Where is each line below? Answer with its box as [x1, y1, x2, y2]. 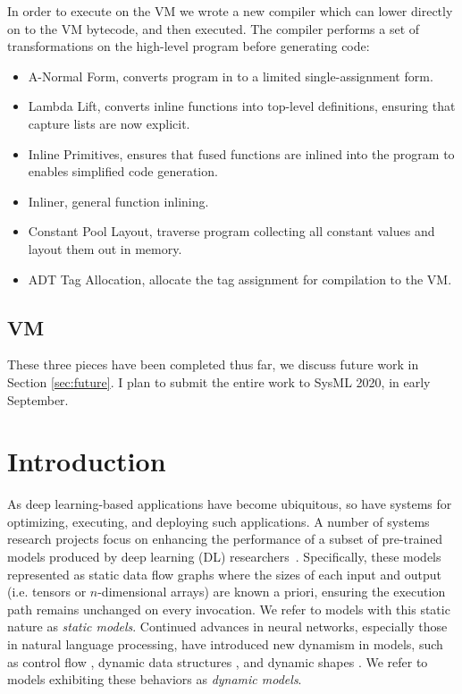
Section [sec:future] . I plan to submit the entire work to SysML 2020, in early [7, 372, 431, 391]
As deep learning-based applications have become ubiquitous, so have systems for [7, 495, 452, 513]
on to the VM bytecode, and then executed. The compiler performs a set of [7, 19, 420, 38]
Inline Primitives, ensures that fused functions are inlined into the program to [28, 144, 455, 163]
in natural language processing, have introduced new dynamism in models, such [7, 634, 443, 653]
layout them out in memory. [28, 239, 182, 258]
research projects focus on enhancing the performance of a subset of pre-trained [7, 529, 443, 548]
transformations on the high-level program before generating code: [7, 37, 370, 55]
